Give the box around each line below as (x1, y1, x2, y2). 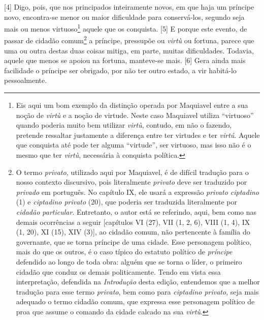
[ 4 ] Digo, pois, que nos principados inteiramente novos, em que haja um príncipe (4, 2, 254, 12)
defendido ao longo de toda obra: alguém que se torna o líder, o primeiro (16, 256, 242, 267)
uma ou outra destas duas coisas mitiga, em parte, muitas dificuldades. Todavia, (4, 45, 254, 55)
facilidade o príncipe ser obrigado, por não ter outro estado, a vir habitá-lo (4, 65, 237, 75)
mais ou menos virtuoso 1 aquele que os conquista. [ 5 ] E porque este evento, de (4, 22, 247, 34)
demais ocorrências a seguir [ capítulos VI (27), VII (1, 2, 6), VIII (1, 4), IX (16, 216, 250, 227)
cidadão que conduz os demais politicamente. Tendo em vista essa (16, 266, 221, 277)
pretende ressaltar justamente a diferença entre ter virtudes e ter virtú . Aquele (16, 129, 260, 140)
